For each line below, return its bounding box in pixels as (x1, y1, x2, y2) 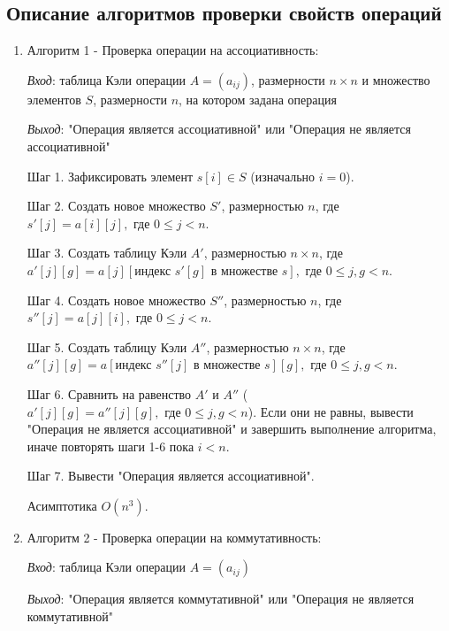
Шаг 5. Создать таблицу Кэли (27, 337, 187, 356)
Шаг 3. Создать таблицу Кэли (27, 243, 187, 262)
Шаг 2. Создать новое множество (27, 196, 206, 215)
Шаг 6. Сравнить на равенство (27, 384, 192, 403)
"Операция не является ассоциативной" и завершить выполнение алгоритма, (27, 419, 437, 438)
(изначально (250, 166, 316, 185)
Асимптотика (27, 496, 97, 514)
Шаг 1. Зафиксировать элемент (27, 166, 194, 185)
